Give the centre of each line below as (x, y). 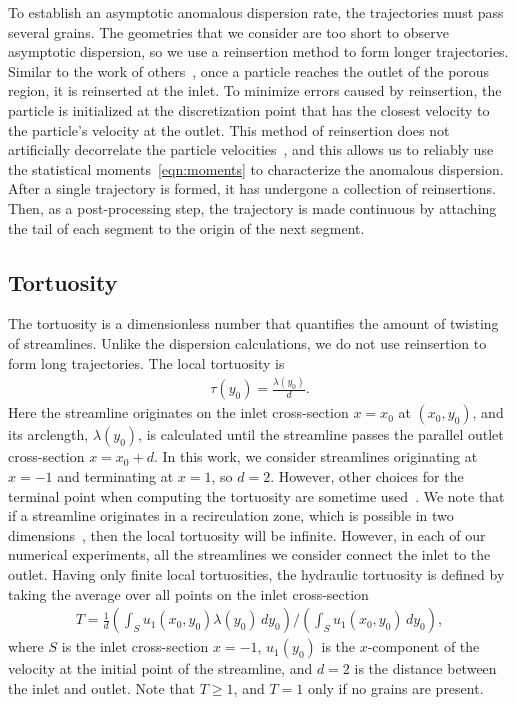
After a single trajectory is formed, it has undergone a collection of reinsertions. (252, 188)
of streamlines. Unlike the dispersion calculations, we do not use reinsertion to (247, 342)
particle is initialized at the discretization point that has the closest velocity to (249, 109)
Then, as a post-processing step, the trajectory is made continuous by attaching (252, 207)
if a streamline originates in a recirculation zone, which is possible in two (231, 515)
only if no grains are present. (395, 687)
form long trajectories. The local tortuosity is (146, 362)
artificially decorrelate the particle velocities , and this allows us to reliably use (251, 149)
